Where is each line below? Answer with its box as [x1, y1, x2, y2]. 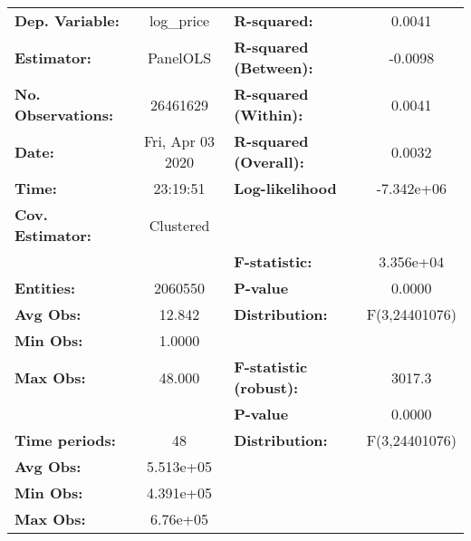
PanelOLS [147, 46, 212, 68]
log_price [149, 10, 210, 31]
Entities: [14, 277, 76, 298]
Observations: [14, 104, 114, 125]
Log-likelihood [234, 178, 337, 198]
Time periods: [14, 430, 116, 450]
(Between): [234, 57, 313, 78]
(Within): [234, 104, 303, 125]
